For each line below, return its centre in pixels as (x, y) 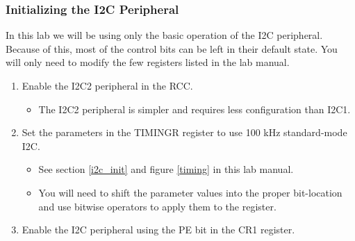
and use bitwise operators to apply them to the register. (157, 206)
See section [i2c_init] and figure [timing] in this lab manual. (166, 169)
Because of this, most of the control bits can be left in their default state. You (172, 48)
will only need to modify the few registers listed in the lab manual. (148, 62)
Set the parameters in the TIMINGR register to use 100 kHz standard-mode (184, 132)
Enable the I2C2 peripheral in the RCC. (107, 85)
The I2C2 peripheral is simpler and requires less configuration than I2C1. (195, 109)
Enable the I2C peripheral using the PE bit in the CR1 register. (158, 230)
